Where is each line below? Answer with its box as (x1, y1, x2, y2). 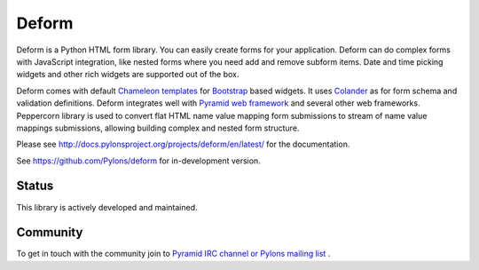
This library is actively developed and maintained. (16, 202, 198, 212)
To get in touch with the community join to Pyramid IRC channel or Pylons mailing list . (16, 249, 331, 259)
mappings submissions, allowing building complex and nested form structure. (16, 123, 300, 133)
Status (16, 179, 54, 194)
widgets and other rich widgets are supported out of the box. (16, 69, 239, 80)
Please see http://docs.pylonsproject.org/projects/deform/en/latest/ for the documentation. (16, 139, 350, 150)
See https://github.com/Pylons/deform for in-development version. (16, 155, 261, 166)
